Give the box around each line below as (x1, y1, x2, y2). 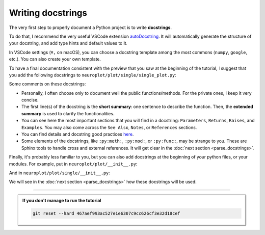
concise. (21, 97, 39, 103)
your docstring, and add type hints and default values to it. (9, 40, 128, 46)
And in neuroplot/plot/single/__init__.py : (9, 170, 110, 176)
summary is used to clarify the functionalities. (21, 110, 115, 116)
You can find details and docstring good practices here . (21, 131, 134, 137)
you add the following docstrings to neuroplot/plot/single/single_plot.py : (9, 72, 177, 78)
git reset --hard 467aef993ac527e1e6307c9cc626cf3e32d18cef (32, 210, 181, 216)
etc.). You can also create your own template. (9, 56, 101, 62)
